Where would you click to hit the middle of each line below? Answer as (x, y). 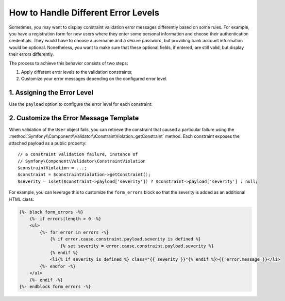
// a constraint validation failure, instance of (78, 154)
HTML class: (22, 199)
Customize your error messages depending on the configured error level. (94, 79)
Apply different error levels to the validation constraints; (77, 72)
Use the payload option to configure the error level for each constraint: (81, 104)
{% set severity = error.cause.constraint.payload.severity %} (137, 246)
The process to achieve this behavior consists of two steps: (68, 63)
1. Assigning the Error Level (51, 93)
